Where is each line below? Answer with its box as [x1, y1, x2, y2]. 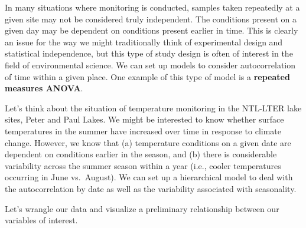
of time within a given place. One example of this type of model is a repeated [5, 70, 290, 82]
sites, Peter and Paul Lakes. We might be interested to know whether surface [5, 113, 284, 125]
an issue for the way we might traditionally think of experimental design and [5, 35, 283, 48]
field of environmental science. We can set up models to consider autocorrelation [5, 58, 295, 71]
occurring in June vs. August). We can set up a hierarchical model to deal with [5, 171, 293, 183]
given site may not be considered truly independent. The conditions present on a [5, 12, 297, 25]
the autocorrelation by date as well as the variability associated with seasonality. [5, 182, 297, 194]
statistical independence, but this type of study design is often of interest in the [5, 47, 293, 60]
